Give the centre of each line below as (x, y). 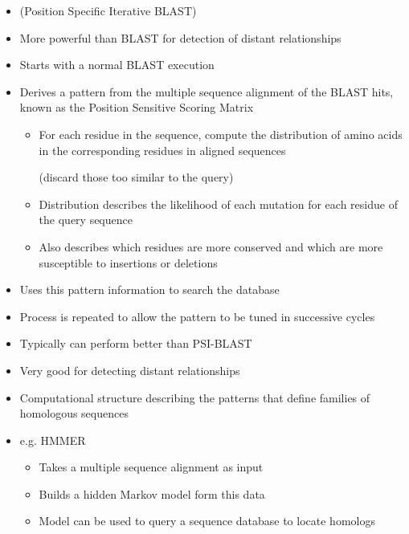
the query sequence (86, 220)
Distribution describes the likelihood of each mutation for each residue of (218, 204)
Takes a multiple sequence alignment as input (151, 467)
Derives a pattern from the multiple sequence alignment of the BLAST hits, (207, 91)
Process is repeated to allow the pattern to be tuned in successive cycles (197, 316)
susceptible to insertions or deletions (128, 262)
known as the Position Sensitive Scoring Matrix (137, 107)
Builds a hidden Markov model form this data (152, 493)
